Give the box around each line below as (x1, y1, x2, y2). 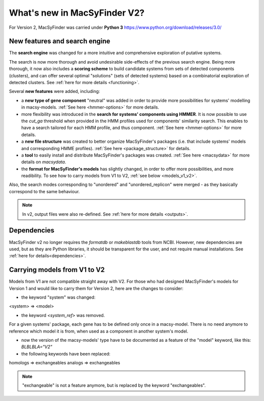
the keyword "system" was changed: (21, 294, 96, 300)
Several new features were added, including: (9, 89, 100, 94)
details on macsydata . (21, 159, 66, 165)
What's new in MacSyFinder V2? (9, 7, 145, 18)
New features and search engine (9, 37, 110, 45)
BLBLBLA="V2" (21, 344, 52, 350)
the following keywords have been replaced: (21, 351, 110, 356)
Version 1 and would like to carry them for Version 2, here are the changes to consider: (9, 285, 183, 291)
